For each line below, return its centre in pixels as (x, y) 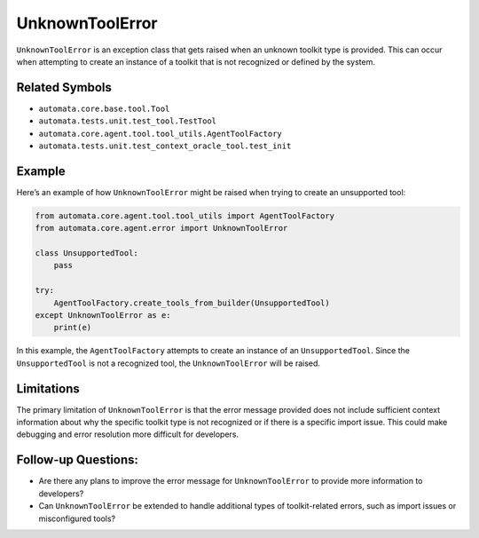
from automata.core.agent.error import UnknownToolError (161, 228)
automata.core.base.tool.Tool (104, 108)
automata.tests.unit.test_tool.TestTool (128, 121)
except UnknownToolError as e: (103, 316)
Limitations (48, 388)
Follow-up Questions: (78, 460)
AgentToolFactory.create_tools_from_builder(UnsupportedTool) (192, 303)
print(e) (73, 328)
